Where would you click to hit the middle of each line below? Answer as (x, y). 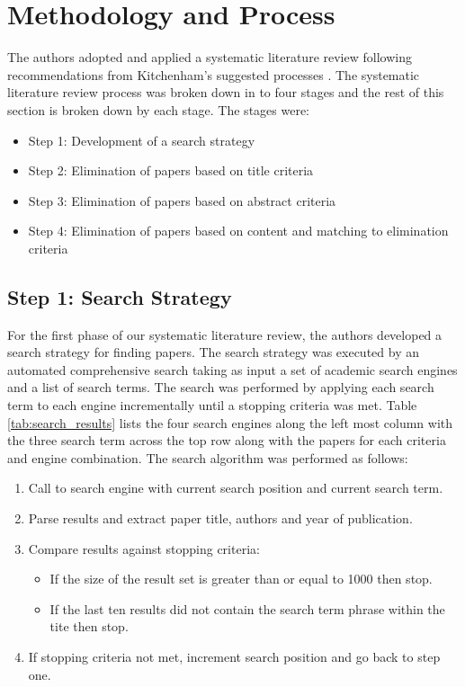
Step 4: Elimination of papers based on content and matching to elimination (238, 231)
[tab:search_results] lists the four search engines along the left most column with (230, 422)
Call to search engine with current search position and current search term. (236, 488)
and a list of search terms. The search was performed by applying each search (221, 387)
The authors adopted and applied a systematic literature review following (210, 57)
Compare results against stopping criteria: (144, 548)
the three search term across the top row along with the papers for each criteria (227, 440)
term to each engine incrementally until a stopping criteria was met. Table (212, 405)
